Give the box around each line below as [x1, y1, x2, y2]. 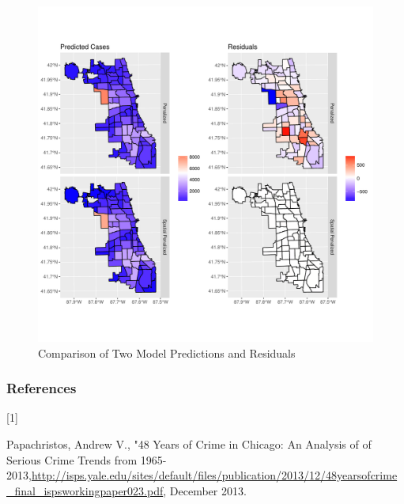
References [6, 378, 77, 398]
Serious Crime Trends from [6, 451, 138, 468]
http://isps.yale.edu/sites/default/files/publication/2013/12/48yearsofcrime [31, 467, 398, 483]
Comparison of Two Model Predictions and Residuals [38, 344, 296, 361]
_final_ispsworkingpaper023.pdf [6, 482, 164, 498]
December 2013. [169, 482, 247, 498]
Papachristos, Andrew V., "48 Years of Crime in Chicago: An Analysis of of [6, 436, 372, 452]
